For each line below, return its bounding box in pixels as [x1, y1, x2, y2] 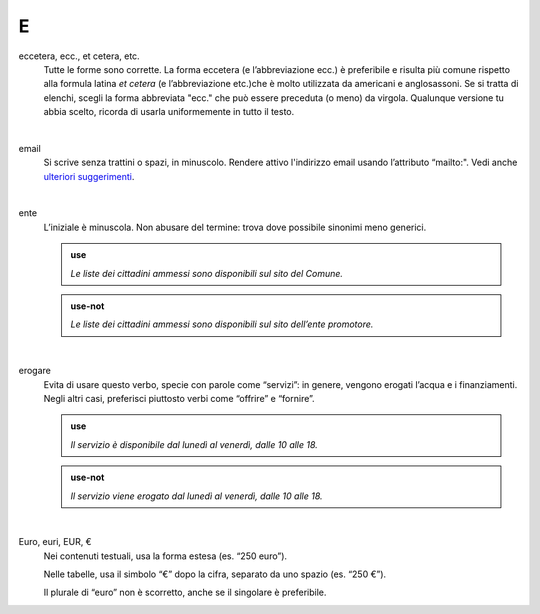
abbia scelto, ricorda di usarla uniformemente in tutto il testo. [43, 106, 295, 118]
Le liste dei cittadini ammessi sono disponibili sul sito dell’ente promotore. [70, 318, 374, 330]
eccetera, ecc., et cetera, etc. [18, 50, 140, 62]
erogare [18, 365, 52, 377]
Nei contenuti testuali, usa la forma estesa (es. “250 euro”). [43, 550, 288, 562]
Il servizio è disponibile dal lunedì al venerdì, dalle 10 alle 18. [70, 438, 319, 450]
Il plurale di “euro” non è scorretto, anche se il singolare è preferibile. [43, 586, 327, 599]
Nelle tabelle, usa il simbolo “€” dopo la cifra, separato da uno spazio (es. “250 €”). [43, 568, 387, 580]
